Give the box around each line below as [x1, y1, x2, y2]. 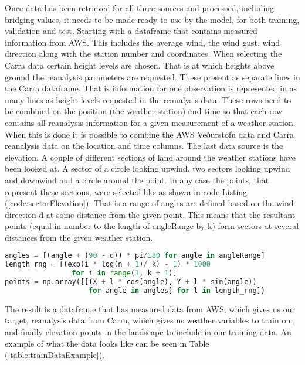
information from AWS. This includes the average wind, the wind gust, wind [5, 36, 280, 48]
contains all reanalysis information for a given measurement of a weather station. [5, 116, 296, 128]
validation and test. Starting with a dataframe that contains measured [5, 25, 257, 37]
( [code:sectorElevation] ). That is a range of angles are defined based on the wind [5, 197, 294, 209]
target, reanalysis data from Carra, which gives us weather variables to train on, [5, 314, 293, 326]
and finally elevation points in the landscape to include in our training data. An [5, 326, 292, 338]
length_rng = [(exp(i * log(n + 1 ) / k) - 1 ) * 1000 [5, 260, 211, 269]
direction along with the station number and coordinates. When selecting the [5, 47, 282, 60]
